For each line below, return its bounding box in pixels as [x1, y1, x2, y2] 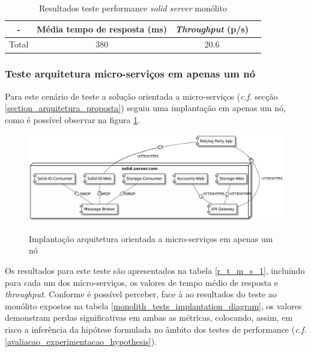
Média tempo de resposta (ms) [37, 22, 168, 35]
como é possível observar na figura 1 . [5, 113, 140, 126]
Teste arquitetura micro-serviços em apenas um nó [5, 66, 256, 81]
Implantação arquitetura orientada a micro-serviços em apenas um [29, 232, 273, 244]
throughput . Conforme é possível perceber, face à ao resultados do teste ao [5, 288, 277, 300]
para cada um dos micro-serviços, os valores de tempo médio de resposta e [5, 276, 278, 288]
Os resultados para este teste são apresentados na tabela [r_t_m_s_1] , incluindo [5, 264, 305, 277]
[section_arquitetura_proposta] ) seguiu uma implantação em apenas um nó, [5, 102, 286, 114]
